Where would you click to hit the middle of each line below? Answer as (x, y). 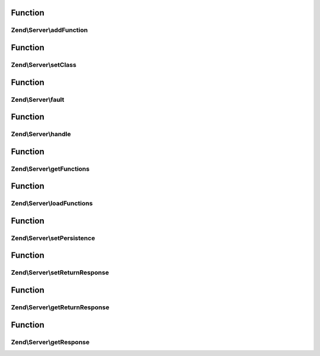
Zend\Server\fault (38, 100)
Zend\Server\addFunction (49, 30)
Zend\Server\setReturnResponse (60, 272)
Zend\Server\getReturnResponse (60, 307)
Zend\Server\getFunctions (50, 169)
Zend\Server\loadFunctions (52, 203)
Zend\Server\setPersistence (53, 238)
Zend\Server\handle (41, 134)
